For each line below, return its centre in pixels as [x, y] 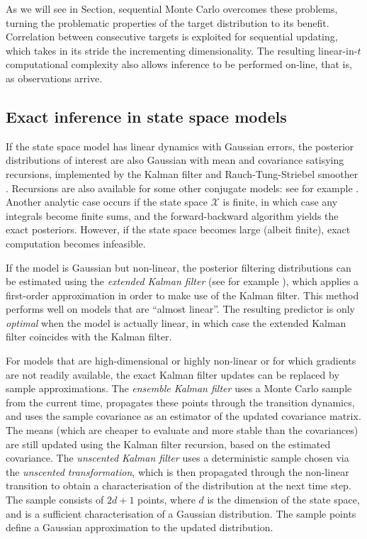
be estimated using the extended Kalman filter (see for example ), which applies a [182, 281]
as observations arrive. [54, 78]
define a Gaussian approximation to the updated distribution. [140, 527]
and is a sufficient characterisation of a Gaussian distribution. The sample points [181, 513]
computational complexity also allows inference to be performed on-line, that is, [179, 64]
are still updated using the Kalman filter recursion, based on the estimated [168, 444]
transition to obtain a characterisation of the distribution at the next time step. [179, 485]
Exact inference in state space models [146, 116]
